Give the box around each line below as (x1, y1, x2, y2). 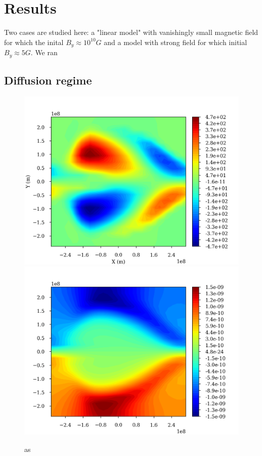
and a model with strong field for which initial (104, 36, 247, 47)
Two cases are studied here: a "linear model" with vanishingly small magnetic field (4, 27, 258, 37)
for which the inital (4, 36, 64, 47)
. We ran (30, 47, 58, 58)
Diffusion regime (4, 72, 92, 88)
